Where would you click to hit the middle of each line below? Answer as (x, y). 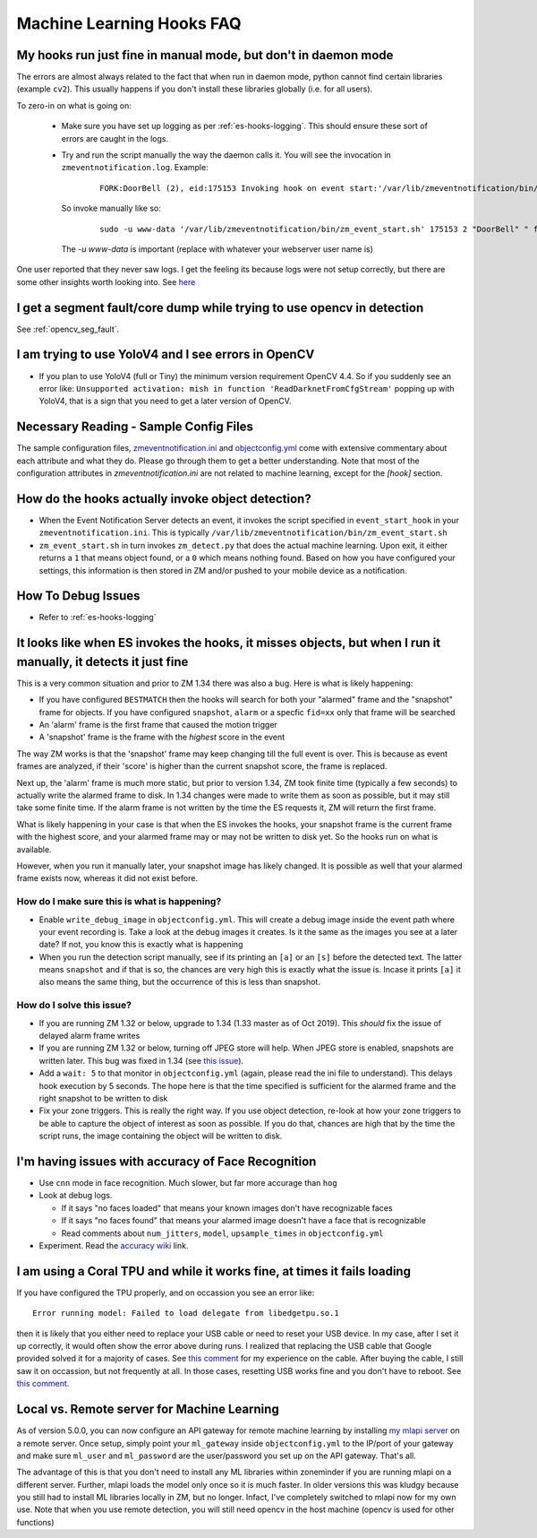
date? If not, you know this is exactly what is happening (141, 945)
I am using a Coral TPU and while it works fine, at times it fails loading (214, 1271)
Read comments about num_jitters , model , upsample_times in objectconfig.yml (222, 1233)
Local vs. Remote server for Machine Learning (148, 1409)
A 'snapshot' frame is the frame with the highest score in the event (162, 737)
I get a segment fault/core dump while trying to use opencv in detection (220, 308)
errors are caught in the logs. (115, 138)
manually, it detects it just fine (102, 662)
